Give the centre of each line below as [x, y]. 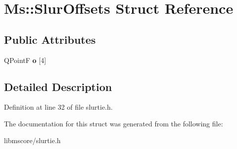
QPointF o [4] [25, 60]
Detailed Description [58, 86]
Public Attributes [50, 39]
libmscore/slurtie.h [32, 140]
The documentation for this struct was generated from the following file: [114, 123]
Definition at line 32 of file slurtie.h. [58, 107]
